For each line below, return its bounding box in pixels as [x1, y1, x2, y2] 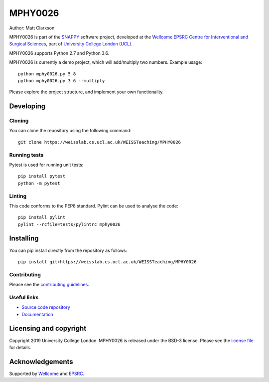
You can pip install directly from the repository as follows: [9, 247, 128, 253]
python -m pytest [18, 180, 60, 186]
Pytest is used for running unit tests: [9, 162, 84, 168]
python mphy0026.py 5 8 [18, 71, 76, 77]
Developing [9, 102, 46, 111]
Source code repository [21, 304, 70, 310]
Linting [9, 192, 27, 199]
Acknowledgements [9, 357, 73, 366]
